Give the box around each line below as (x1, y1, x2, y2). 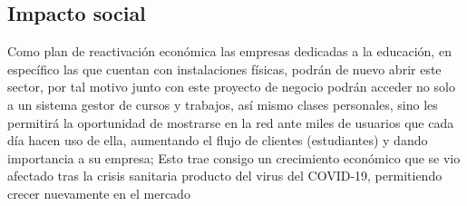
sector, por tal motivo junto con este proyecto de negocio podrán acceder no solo (7, 77, 455, 96)
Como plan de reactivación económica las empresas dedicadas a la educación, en (7, 42, 452, 61)
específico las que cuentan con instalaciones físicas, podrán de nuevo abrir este (7, 59, 442, 78)
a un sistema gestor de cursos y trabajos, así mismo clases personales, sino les (7, 94, 438, 113)
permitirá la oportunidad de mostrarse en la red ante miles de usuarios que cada (7, 113, 454, 132)
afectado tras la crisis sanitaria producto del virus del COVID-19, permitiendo (7, 166, 443, 185)
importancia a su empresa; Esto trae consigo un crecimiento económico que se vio (7, 148, 461, 167)
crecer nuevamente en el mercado (7, 183, 190, 202)
